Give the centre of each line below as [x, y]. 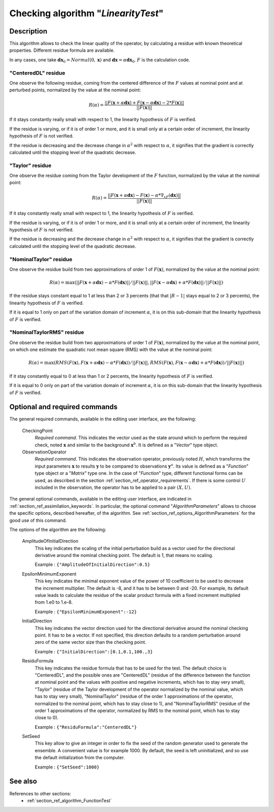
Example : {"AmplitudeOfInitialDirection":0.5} [93, 564]
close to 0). [47, 718]
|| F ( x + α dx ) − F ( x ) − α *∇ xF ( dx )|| [144, 196]
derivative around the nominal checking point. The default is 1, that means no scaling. [124, 555]
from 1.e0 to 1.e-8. [54, 602]
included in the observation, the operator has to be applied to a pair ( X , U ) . [113, 487]
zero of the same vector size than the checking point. [91, 642]
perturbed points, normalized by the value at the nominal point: [75, 90]
